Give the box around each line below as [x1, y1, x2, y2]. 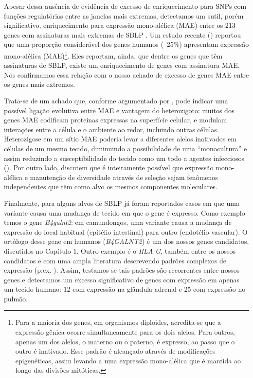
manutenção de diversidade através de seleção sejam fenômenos [30, 172, 218, 182]
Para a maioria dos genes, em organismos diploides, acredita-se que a [15, 317, 221, 327]
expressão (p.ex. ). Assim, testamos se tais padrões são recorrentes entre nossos [4, 265, 240, 275]
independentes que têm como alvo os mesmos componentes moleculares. [4, 181, 217, 192]
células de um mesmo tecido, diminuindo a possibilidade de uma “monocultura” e [4, 143, 247, 153]
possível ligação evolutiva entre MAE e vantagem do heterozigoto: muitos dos [4, 105, 235, 115]
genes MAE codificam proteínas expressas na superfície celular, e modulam [4, 115, 227, 125]
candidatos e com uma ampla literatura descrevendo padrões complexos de [4, 255, 226, 265]
